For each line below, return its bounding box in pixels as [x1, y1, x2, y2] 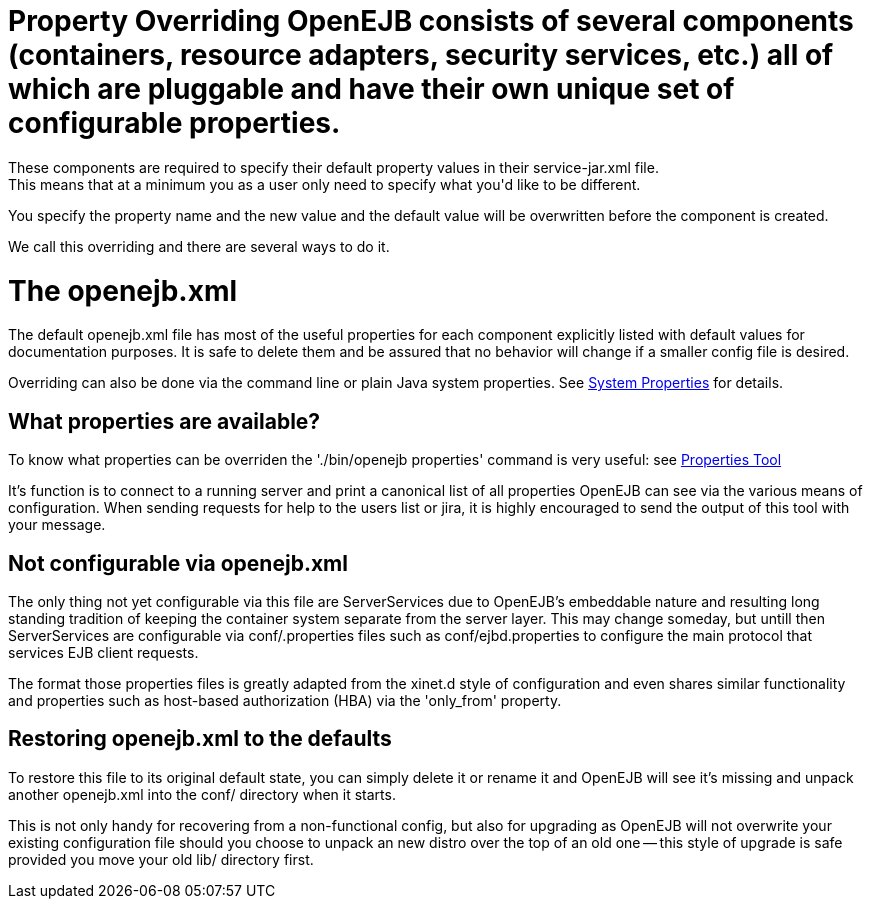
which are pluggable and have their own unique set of [8, 72, 735, 106]
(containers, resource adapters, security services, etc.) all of [8, 38, 834, 72]
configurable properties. [8, 106, 341, 140]
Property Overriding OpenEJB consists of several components [8, 4, 854, 38]
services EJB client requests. [8, 643, 199, 661]
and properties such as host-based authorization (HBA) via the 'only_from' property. [8, 691, 562, 709]
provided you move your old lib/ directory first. [8, 850, 314, 868]
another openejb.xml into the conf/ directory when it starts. [8, 785, 396, 803]
